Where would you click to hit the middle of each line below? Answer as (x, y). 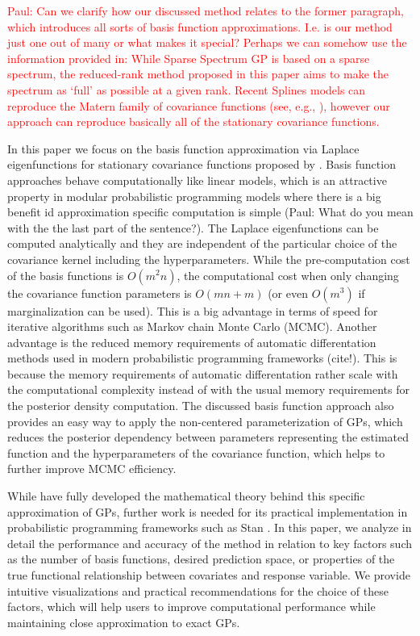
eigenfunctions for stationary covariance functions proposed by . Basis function (202, 164)
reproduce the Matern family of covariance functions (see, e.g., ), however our (199, 105)
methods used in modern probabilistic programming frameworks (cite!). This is (202, 358)
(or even (288, 293)
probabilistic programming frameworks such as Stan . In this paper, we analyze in (210, 527)
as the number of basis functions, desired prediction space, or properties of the (201, 559)
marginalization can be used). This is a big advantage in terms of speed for (193, 310)
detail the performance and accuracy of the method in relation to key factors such (210, 543)
